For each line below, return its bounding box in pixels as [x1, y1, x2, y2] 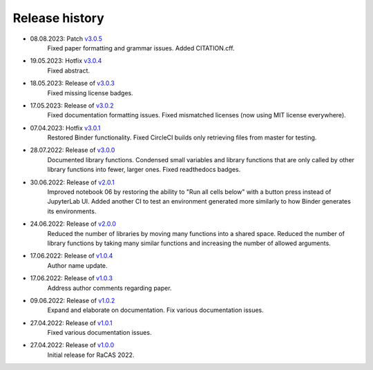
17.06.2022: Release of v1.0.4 [30, 252, 113, 260]
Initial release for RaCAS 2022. [47, 351, 135, 359]
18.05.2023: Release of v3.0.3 [30, 79, 115, 88]
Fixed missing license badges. [47, 88, 134, 97]
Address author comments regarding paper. [47, 284, 172, 292]
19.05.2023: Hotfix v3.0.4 [30, 57, 102, 65]
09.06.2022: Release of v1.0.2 [30, 296, 115, 304]
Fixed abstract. [47, 66, 90, 75]
